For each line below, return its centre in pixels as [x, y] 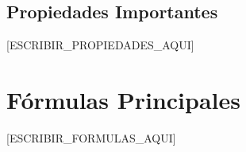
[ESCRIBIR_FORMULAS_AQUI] [91, 137]
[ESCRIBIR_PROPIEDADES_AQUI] [100, 45]
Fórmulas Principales [123, 99]
